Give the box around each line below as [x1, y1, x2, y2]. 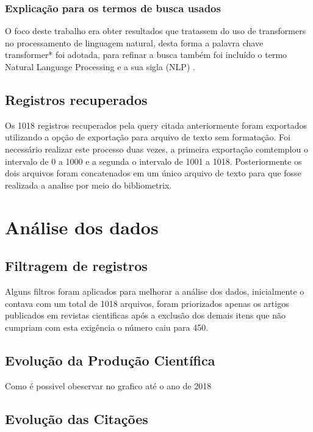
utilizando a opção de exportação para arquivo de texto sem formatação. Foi [5, 131, 290, 143]
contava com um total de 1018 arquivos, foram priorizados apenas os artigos [5, 297, 289, 309]
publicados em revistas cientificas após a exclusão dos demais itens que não [5, 309, 286, 322]
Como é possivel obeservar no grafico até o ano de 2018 [5, 379, 212, 392]
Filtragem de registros [5, 256, 148, 275]
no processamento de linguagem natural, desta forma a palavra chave [5, 36, 264, 49]
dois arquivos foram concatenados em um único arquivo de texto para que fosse [5, 167, 301, 179]
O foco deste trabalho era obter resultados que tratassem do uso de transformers [5, 24, 306, 37]
